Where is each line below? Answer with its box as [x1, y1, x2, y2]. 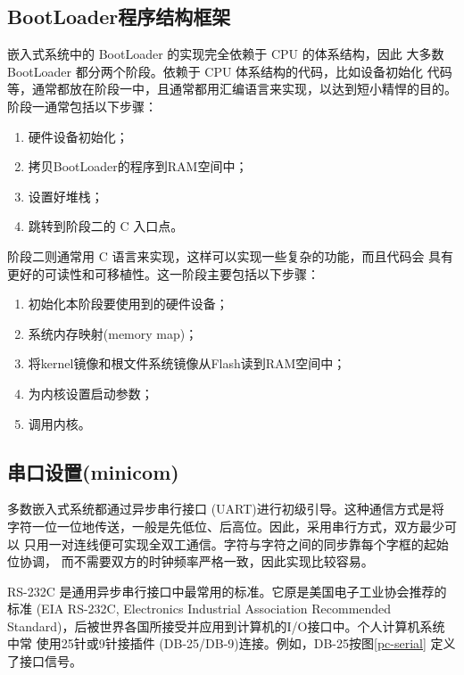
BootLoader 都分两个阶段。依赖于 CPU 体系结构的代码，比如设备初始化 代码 [7, 62, 452, 80]
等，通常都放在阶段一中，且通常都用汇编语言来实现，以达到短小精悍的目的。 [7, 79, 457, 98]
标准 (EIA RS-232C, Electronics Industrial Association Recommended [7, 599, 392, 618]
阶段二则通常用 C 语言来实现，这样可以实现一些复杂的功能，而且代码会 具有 [7, 246, 454, 265]
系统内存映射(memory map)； [28, 324, 198, 342]
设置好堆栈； [28, 186, 104, 205]
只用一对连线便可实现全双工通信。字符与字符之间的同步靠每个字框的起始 [23, 534, 449, 553]
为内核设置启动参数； [28, 383, 153, 402]
